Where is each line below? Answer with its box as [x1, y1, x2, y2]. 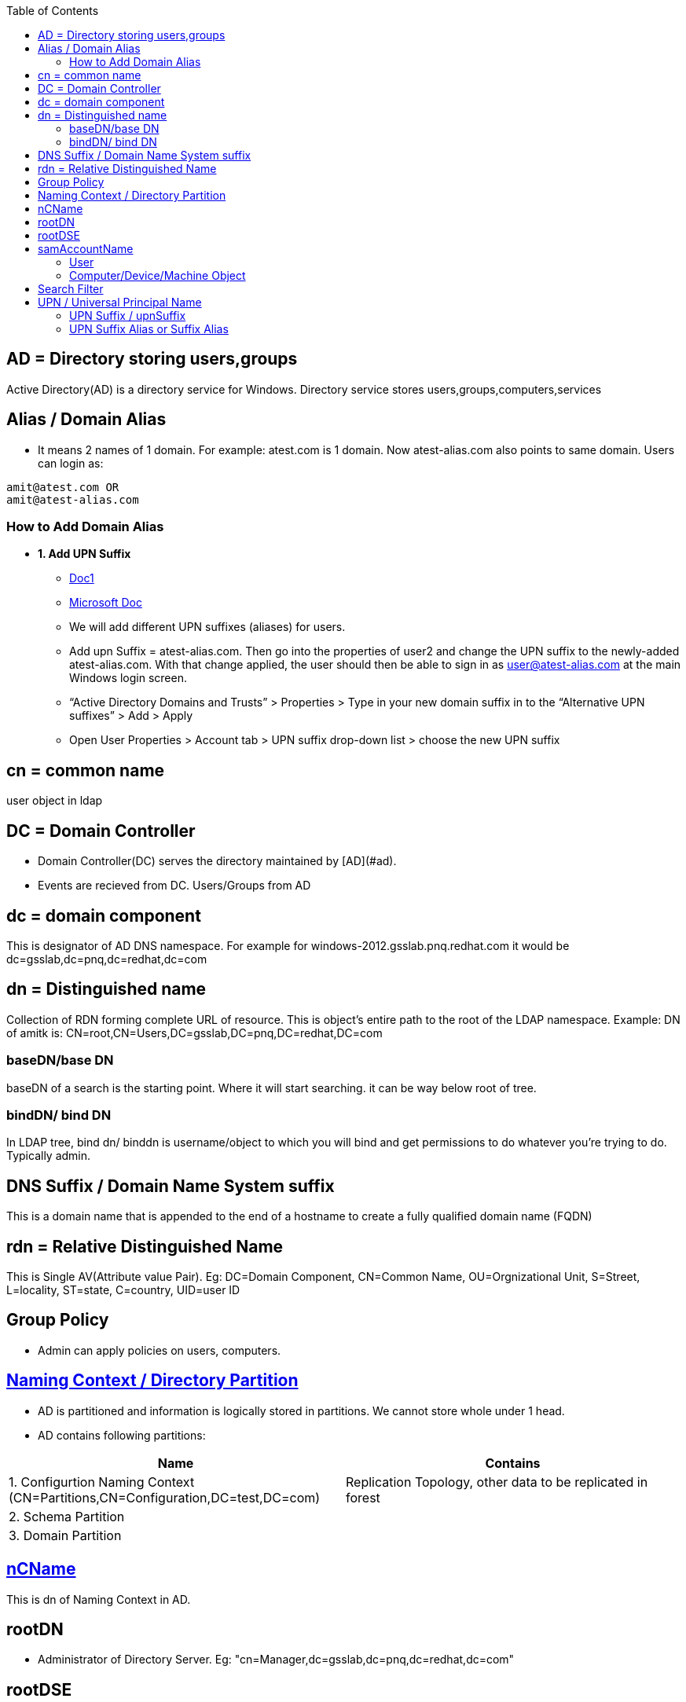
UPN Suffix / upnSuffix [69, 309, 186, 322]
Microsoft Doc [69, 596, 142, 610]
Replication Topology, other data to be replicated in [346, 1473, 648, 1490]
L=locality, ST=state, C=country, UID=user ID [6, 1283, 240, 1297]
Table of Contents [6, 4, 99, 17]
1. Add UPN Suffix [38, 547, 131, 561]
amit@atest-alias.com [6, 493, 139, 506]
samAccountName [38, 242, 134, 255]
